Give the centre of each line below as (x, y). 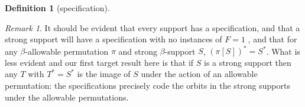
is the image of (104, 74)
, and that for (272, 39)
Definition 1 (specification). (57, 8)
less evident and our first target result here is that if (99, 62)
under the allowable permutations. (67, 97)
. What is (283, 51)
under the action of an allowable (199, 74)
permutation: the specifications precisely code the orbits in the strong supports (147, 86)
